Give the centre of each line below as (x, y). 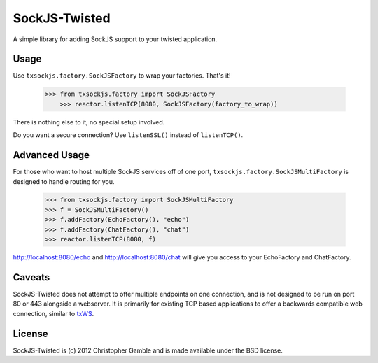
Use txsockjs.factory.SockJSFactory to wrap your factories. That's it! (122, 76)
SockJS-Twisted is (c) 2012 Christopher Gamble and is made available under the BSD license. (148, 350)
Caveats (31, 277)
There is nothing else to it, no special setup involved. (89, 122)
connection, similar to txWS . (54, 313)
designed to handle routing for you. (64, 181)
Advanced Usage (51, 155)
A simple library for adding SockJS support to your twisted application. (115, 39)
